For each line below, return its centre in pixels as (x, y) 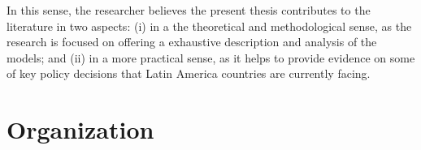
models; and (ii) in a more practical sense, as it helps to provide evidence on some (211, 57)
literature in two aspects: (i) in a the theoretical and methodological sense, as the (209, 26)
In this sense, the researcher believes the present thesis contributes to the (189, 10)
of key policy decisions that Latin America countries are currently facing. (189, 73)
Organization (80, 129)
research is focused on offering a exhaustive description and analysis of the (192, 42)
